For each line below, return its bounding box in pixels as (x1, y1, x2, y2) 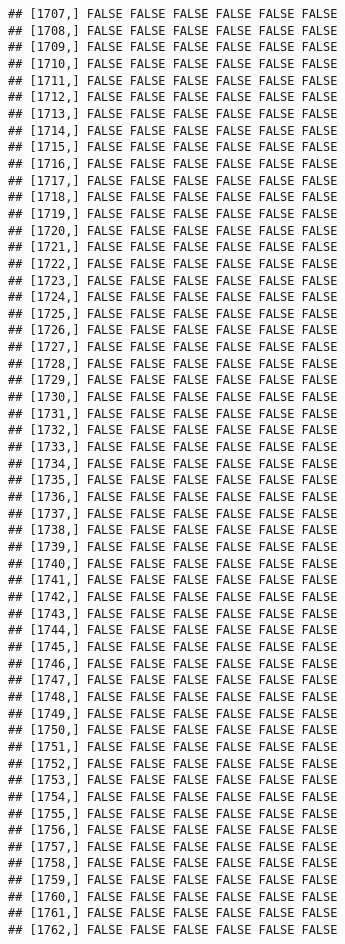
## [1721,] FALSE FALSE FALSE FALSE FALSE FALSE (8, 240, 338, 255)
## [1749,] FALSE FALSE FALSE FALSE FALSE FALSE (8, 706, 338, 721)
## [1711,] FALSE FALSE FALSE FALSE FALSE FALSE (8, 73, 338, 88)
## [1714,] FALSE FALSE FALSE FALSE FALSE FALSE (8, 123, 338, 138)
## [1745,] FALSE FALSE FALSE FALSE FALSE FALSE (8, 639, 338, 654)
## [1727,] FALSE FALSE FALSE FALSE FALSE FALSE (8, 340, 338, 355)
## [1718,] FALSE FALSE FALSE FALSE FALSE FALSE (8, 190, 338, 205)
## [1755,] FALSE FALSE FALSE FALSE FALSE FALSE (8, 806, 338, 821)
